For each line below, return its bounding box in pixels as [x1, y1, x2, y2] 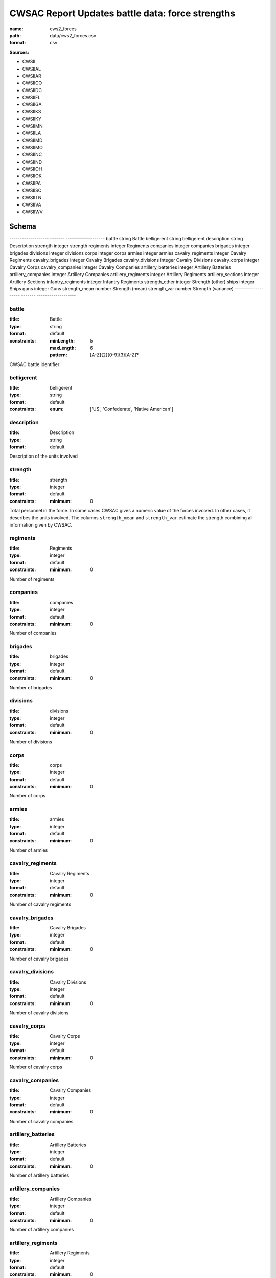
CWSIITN [22, 194, 42, 200]
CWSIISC [22, 187, 42, 194]
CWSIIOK [22, 173, 42, 179]
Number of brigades [9, 684, 52, 691]
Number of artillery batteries [9, 1172, 70, 1178]
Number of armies [9, 847, 48, 853]
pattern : [50, 352, 67, 358]
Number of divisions [9, 739, 52, 745]
